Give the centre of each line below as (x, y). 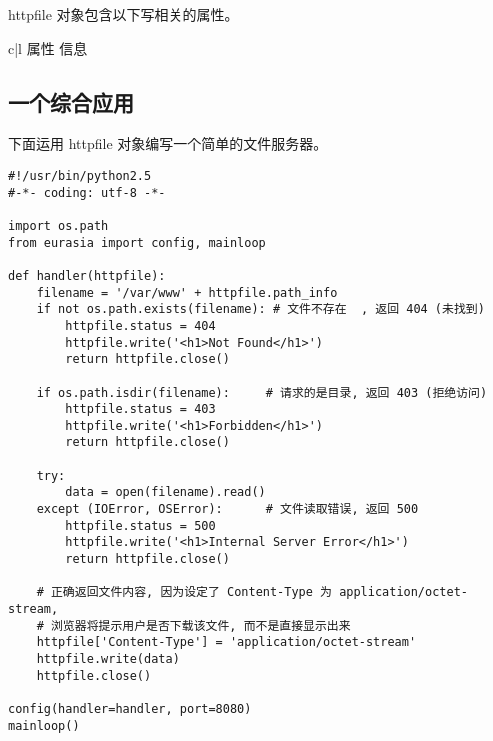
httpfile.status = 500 (140, 525)
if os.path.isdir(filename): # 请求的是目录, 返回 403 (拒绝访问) (262, 392)
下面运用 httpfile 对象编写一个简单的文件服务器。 (168, 143)
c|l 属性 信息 (48, 47)
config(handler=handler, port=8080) (130, 708)
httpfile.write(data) (108, 659)
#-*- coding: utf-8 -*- (87, 192)
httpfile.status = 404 (140, 325)
